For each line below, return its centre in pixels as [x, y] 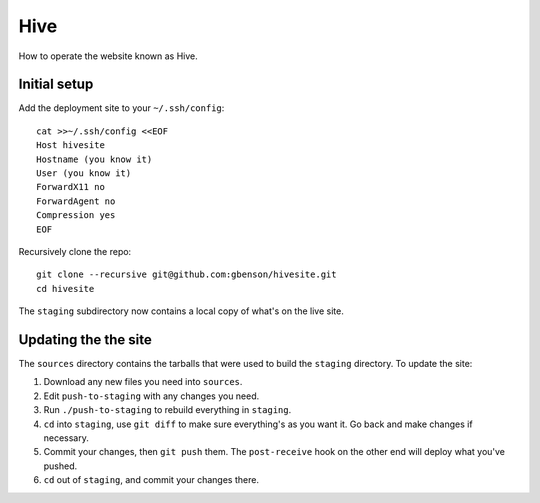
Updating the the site [85, 339]
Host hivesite [70, 145]
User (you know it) [84, 173]
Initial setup [56, 84]
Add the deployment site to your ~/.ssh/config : [121, 108]
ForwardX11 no [70, 187]
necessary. [66, 438]
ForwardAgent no [76, 201]
